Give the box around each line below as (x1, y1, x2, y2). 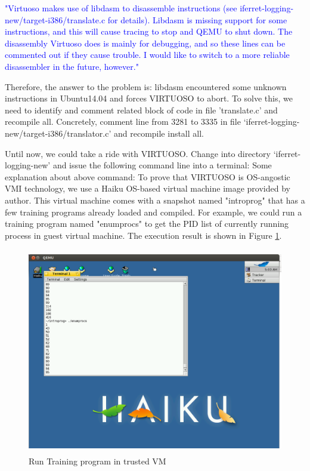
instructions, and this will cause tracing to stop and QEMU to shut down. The (5, 25, 293, 38)
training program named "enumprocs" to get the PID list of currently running (5, 217, 289, 230)
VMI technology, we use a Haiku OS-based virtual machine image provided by (5, 182, 290, 195)
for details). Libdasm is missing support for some (107, 13, 287, 26)
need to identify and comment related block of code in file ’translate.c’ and (5, 103, 278, 116)
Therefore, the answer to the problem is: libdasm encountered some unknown (5, 80, 287, 93)
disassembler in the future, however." (5, 60, 139, 72)
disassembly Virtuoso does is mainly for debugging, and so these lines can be (5, 36, 286, 49)
